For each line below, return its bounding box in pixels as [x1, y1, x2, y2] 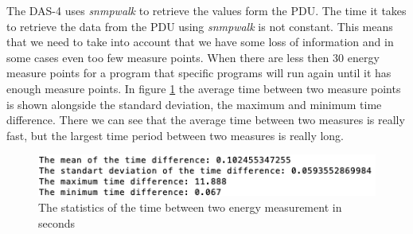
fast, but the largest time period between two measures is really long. [6, 127, 345, 143]
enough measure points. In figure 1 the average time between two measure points [6, 80, 401, 96]
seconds [38, 214, 76, 231]
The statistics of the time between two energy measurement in [38, 198, 342, 215]
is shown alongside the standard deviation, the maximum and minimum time [6, 96, 382, 112]
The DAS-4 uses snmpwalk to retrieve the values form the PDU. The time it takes [6, 2, 407, 18]
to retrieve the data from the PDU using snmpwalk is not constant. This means [6, 18, 393, 34]
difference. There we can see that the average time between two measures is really [6, 111, 405, 128]
